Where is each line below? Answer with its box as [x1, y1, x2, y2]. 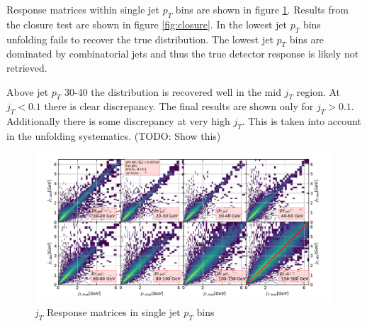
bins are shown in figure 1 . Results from [175, 2, 349, 16]
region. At [296, 84, 341, 99]
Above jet [6, 84, 49, 99]
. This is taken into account [242, 114, 361, 129]
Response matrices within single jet [6, 2, 159, 16]
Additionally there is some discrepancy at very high [6, 114, 230, 129]
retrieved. [6, 60, 47, 75]
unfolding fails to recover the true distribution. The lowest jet [6, 31, 273, 46]
